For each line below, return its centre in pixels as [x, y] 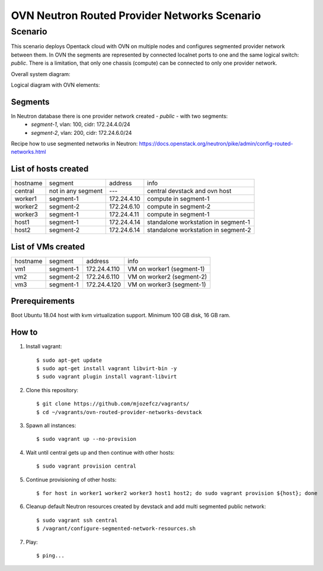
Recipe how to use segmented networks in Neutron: [74, 144]
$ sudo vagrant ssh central [77, 520]
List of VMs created [48, 247]
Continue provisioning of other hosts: [71, 479]
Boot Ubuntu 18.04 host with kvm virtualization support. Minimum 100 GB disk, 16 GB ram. [121, 316]
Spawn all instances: [51, 425]
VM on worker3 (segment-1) [167, 284]
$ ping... [50, 555]
